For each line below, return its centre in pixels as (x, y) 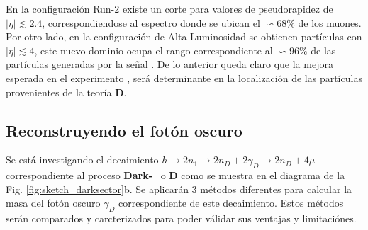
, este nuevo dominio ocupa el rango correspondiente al (154, 50)
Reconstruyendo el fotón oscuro (124, 130)
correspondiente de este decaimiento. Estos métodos (231, 203)
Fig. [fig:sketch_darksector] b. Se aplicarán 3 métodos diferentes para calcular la (179, 189)
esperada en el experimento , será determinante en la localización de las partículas (184, 77)
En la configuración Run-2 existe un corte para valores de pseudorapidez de (169, 8)
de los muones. (330, 22)
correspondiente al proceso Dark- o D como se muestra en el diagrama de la (175, 175)
